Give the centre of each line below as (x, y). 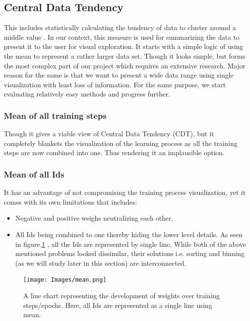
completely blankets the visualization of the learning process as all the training (121, 143)
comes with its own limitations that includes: (71, 201)
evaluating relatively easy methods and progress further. (87, 94)
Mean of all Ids (34, 174)
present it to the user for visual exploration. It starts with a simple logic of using (124, 46)
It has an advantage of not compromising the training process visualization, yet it (125, 192)
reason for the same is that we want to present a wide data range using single (119, 75)
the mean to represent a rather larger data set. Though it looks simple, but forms (125, 56)
